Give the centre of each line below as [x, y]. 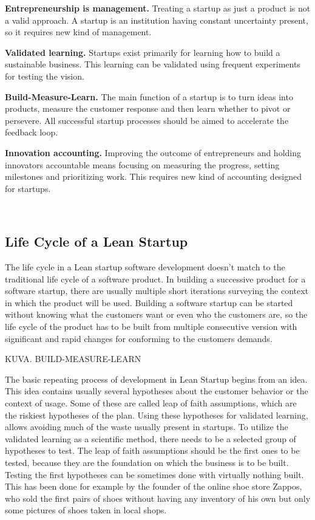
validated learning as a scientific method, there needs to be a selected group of [151, 438]
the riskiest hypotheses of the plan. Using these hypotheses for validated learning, [157, 415]
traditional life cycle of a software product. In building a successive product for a [155, 279]
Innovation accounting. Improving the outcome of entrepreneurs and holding [153, 152]
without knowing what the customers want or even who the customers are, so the [156, 314]
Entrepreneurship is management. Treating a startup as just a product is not [158, 8]
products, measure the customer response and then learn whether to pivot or [148, 108]
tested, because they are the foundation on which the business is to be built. [147, 463]
